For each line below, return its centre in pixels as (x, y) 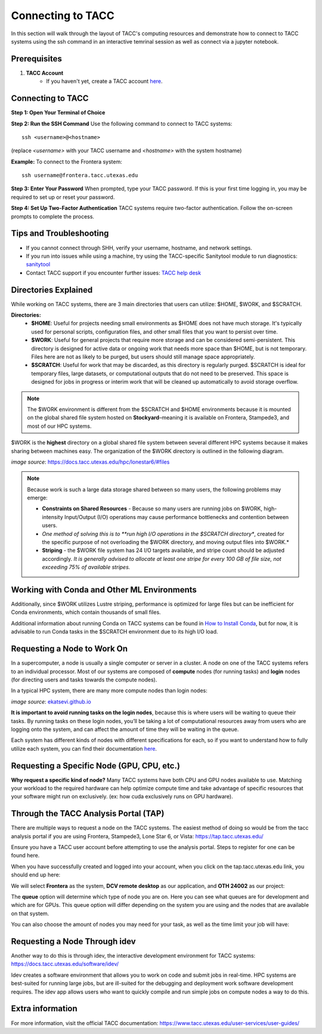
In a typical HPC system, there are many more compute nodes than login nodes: (109, 691)
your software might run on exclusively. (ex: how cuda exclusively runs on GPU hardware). (122, 797)
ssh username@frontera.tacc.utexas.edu (80, 175)
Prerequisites (36, 59)
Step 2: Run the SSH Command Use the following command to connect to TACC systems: (122, 124)
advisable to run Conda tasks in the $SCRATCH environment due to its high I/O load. (114, 632)
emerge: (37, 498)
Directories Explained (52, 290)
